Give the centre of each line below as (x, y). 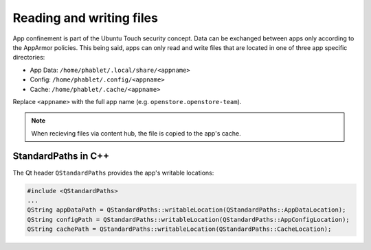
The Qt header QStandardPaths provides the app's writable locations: (113, 173)
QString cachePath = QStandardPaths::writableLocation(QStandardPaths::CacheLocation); (179, 229)
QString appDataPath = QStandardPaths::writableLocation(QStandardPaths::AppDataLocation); (187, 210)
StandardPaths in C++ (61, 157)
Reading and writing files (85, 18)
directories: (29, 58)
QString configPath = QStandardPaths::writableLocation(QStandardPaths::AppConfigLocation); (188, 220)
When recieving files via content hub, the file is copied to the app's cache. (136, 133)
